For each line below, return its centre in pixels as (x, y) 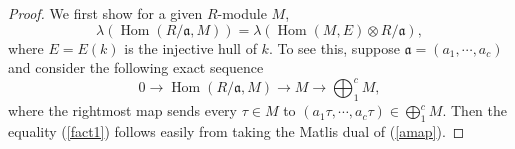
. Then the (474, 110)
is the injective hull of (190, 47)
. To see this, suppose (334, 47)
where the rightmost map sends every (122, 110)
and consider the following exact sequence (136, 67)
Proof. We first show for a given (105, 13)
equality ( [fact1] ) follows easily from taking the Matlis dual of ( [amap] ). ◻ (236, 130)
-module (242, 13)
